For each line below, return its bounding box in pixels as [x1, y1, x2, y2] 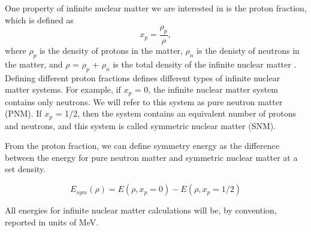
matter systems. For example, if [5, 83, 121, 96]
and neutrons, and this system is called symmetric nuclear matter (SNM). [5, 119, 276, 132]
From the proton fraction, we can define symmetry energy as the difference [5, 139, 279, 152]
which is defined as [5, 13, 74, 26]
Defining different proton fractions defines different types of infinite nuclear [5, 71, 280, 84]
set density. [5, 163, 46, 175]
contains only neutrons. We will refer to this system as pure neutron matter [5, 95, 283, 108]
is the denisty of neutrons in [197, 44, 300, 57]
